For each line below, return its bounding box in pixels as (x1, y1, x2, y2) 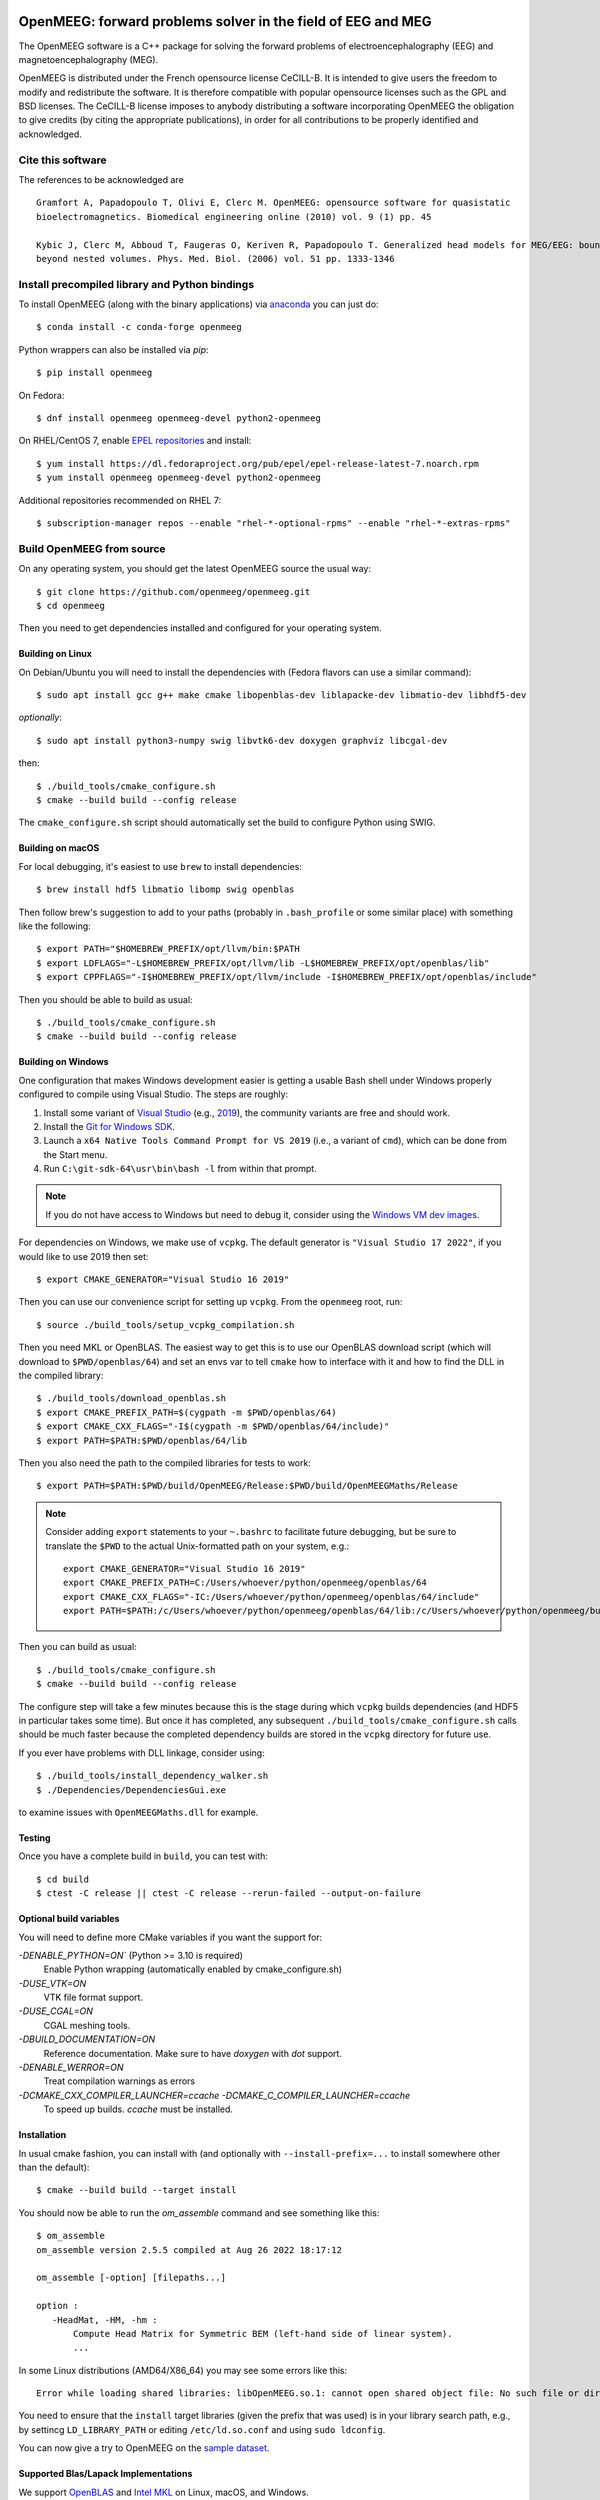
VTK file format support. (43, 1991, 144, 2004)
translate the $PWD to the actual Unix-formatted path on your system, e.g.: (45, 1540, 350, 1552)
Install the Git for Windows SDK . (43, 1120, 175, 1132)
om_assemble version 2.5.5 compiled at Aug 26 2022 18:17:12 (36, 2244, 342, 2255)
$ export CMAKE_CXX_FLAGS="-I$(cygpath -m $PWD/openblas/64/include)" (36, 1421, 390, 1432)
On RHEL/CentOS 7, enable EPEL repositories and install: (18, 435, 252, 447)
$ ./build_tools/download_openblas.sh (36, 1393, 227, 1404)
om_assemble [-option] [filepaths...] (36, 2272, 227, 2284)
